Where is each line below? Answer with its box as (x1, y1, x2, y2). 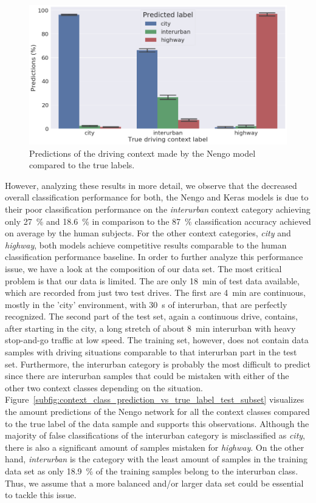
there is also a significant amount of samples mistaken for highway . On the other (5, 440, 304, 453)
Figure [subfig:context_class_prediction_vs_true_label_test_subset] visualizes (5, 393, 304, 406)
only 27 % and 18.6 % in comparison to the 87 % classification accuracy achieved (5, 214, 311, 227)
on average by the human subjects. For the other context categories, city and (5, 227, 291, 239)
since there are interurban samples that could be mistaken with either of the (5, 369, 289, 382)
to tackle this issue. (5, 488, 77, 501)
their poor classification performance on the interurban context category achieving (5, 202, 311, 215)
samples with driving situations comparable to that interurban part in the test (5, 346, 297, 358)
